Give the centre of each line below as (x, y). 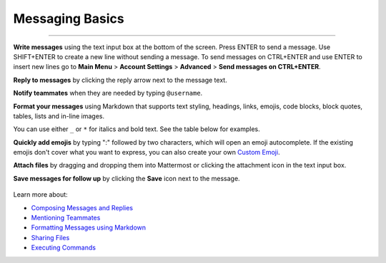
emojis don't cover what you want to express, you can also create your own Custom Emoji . (147, 153)
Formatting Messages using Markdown (89, 227)
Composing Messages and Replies (82, 207)
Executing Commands (64, 248)
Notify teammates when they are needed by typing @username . (108, 93)
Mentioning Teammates (66, 218)
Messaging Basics (69, 19)
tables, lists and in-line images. (59, 116)
